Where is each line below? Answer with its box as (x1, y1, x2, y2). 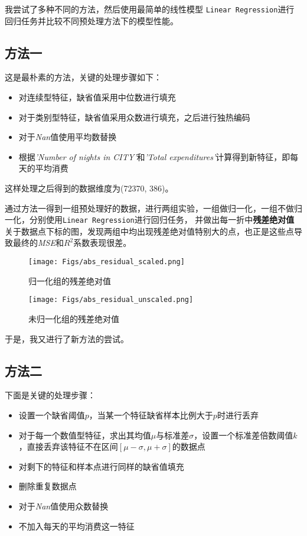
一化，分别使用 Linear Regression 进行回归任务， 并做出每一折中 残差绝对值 (5, 213, 295, 226)
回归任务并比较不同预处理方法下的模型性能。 (5, 14, 178, 27)
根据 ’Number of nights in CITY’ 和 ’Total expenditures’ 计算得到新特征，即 (18, 150, 290, 163)
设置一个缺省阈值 (18, 408, 85, 421)
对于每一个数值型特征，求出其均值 (18, 428, 151, 441)
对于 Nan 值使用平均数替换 (18, 131, 117, 143)
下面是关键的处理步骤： (5, 389, 96, 401)
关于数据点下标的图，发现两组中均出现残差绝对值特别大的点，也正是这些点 (5, 225, 294, 237)
